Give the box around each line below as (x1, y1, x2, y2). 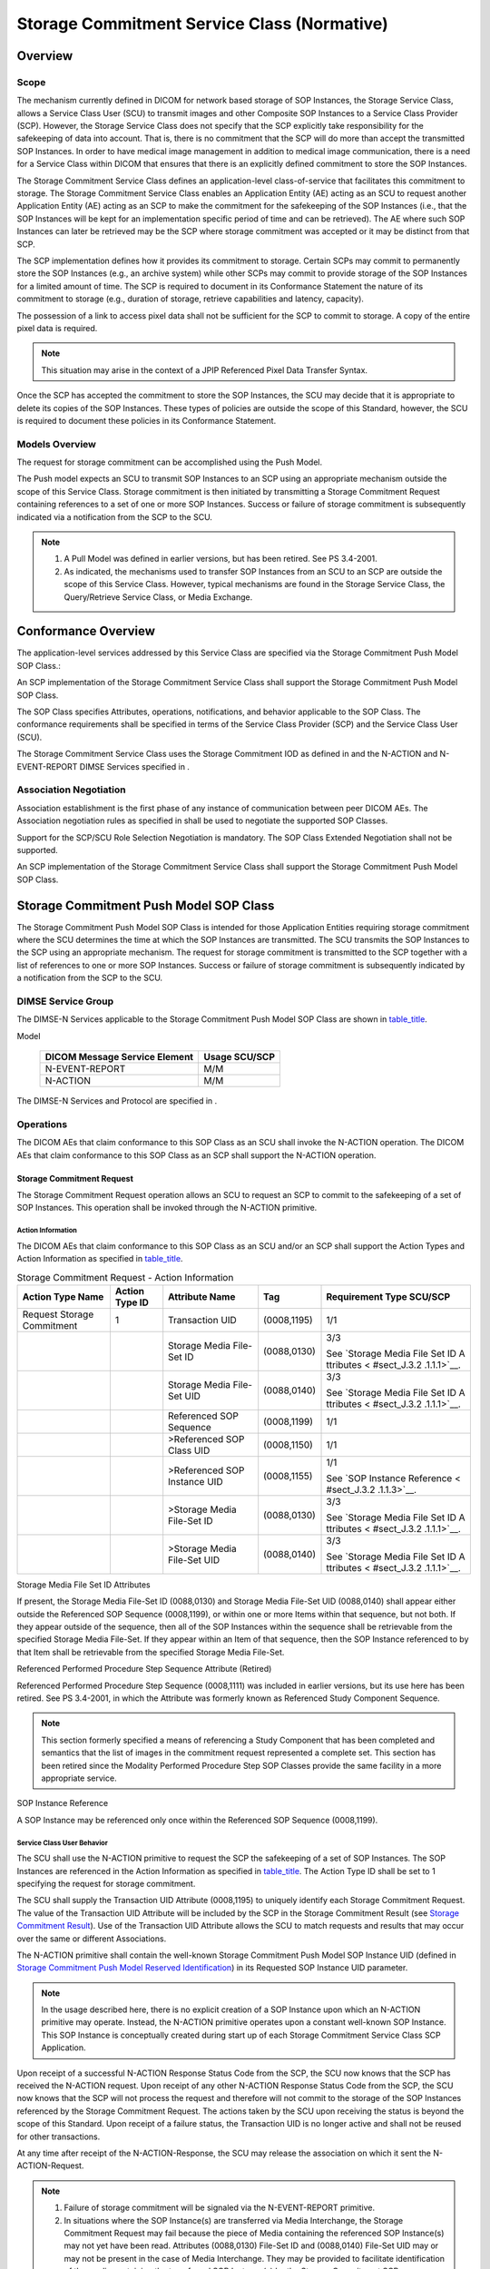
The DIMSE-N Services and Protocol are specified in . (16, 1095, 218, 1106)
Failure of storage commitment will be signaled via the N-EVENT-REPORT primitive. (64, 2202, 376, 2214)
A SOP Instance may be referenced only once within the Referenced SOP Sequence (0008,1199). (16, 1814, 378, 1825)
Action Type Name (22, 1290, 104, 1302)
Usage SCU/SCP (203, 1051, 276, 1064)
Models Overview (16, 437, 97, 450)
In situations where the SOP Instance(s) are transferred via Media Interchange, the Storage (64, 2215, 404, 2225)
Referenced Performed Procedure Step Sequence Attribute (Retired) (16, 1664, 272, 1675)
